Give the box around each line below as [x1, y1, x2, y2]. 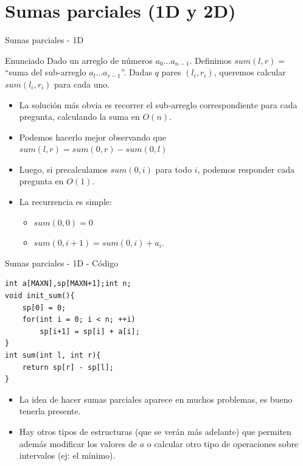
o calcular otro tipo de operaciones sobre [147, 437, 299, 450]
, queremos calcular [214, 66, 286, 78]
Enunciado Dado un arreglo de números [5, 54, 153, 66]
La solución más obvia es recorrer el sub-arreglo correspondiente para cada [19, 98, 298, 111]
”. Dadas [120, 66, 152, 78]
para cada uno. [54, 77, 110, 90]
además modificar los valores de [19, 437, 137, 450]
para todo [155, 162, 192, 175]
